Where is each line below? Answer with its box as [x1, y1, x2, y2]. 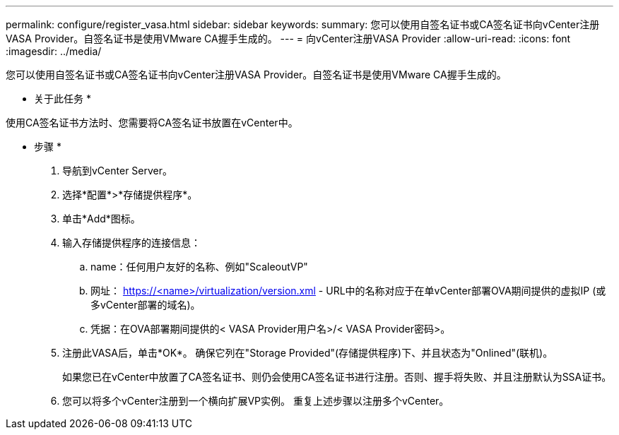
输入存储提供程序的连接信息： [62, 237, 201, 249]
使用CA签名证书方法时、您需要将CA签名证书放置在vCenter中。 [6, 117, 298, 129]
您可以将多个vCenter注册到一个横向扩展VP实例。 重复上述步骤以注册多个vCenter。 [62, 395, 449, 407]
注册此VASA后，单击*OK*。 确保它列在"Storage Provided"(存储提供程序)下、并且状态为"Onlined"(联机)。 [62, 347, 553, 359]
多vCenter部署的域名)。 [90, 299, 201, 311]
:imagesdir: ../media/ [6, 45, 102, 57]
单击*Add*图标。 [62, 213, 141, 225]
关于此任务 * [34, 93, 91, 105]
